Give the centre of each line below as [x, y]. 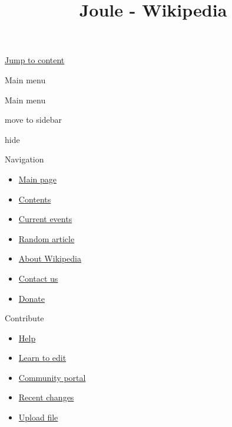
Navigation [24, 159]
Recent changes [46, 397]
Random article [47, 238]
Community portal [52, 377]
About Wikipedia [50, 258]
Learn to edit [42, 358]
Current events [45, 219]
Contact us [38, 278]
